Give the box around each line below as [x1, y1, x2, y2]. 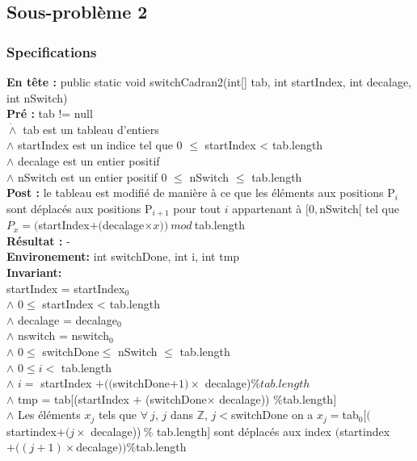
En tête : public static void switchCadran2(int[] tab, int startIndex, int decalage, [6, 73, 412, 90]
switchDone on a [230, 406, 314, 423]
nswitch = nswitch [18, 327, 109, 344]
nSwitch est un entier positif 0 [18, 168, 167, 185]
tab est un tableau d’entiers [23, 120, 159, 137]
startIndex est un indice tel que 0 [18, 136, 183, 153]
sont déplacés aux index [213, 422, 332, 439]
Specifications [6, 41, 97, 61]
